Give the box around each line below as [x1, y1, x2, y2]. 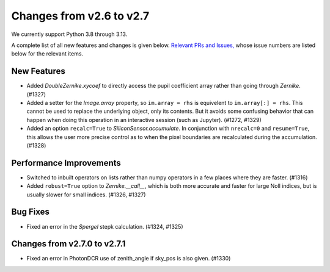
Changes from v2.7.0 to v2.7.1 [11, 238, 126, 249]
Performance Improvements [11, 157, 122, 168]
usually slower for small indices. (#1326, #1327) [26, 191, 146, 198]
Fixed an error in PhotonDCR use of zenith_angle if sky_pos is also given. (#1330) [26, 255, 231, 262]
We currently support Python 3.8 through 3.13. [11, 30, 128, 38]
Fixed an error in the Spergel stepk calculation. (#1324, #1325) [26, 223, 183, 230]
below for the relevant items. [11, 50, 84, 57]
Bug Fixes [11, 207, 50, 217]
